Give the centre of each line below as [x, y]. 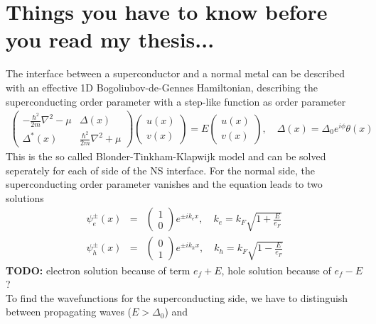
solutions [25, 197]
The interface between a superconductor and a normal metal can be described [176, 73]
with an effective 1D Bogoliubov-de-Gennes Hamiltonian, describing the [162, 87]
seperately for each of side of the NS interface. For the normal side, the [160, 170]
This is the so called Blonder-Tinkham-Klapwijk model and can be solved [166, 156]
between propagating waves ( [69, 312]
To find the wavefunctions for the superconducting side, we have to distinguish [177, 297]
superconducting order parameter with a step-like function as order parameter [176, 101]
